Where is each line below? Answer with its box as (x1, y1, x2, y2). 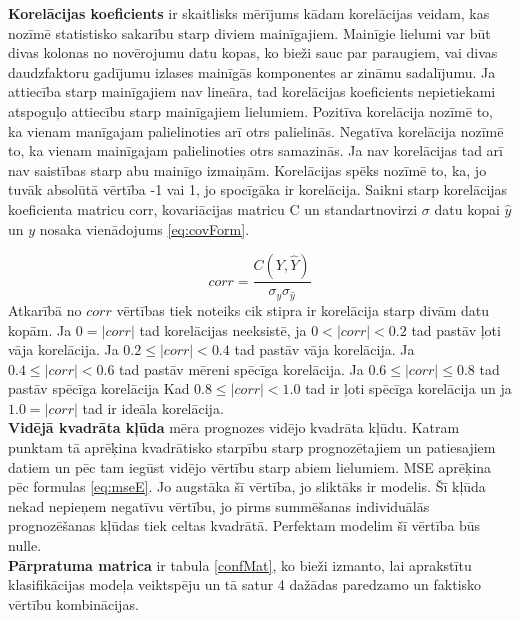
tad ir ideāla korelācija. (82, 397, 224, 418)
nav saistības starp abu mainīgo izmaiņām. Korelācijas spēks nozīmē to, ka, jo (8, 159, 487, 180)
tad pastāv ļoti (411, 319, 501, 340)
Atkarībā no (8, 299, 82, 320)
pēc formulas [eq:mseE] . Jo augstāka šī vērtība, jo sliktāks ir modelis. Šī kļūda (8, 476, 486, 497)
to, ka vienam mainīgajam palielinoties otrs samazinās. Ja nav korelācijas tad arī (8, 140, 503, 161)
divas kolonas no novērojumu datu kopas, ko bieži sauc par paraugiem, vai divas (8, 42, 498, 63)
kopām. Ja (8, 319, 72, 340)
